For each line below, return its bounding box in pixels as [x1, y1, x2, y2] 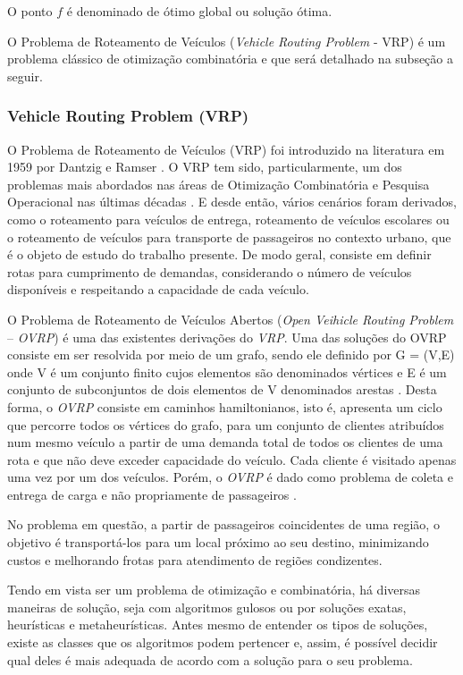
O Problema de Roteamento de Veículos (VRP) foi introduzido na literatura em [7, 139, 445, 158]
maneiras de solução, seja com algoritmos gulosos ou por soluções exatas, [7, 597, 407, 616]
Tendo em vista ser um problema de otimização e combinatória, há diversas [7, 580, 421, 599]
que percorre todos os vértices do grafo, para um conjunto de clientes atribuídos [7, 415, 444, 434]
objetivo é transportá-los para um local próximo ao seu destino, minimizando [7, 533, 429, 552]
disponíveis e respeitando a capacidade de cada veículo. [7, 280, 309, 299]
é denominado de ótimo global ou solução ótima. [66, 2, 333, 20]
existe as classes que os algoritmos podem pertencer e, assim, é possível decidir [7, 633, 438, 652]
